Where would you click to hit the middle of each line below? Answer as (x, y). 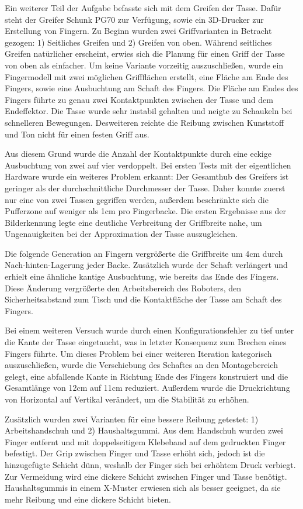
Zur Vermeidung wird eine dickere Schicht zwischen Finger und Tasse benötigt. (146, 476)
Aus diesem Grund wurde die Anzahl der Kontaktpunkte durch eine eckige (138, 154)
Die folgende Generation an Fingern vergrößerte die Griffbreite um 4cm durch (144, 253)
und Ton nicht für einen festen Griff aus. (77, 134)
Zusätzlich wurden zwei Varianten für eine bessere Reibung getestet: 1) (132, 419)
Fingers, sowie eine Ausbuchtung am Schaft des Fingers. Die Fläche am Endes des (151, 88)
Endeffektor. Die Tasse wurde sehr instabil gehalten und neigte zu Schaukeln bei (149, 111)
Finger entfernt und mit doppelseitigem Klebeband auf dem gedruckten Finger (145, 441)
